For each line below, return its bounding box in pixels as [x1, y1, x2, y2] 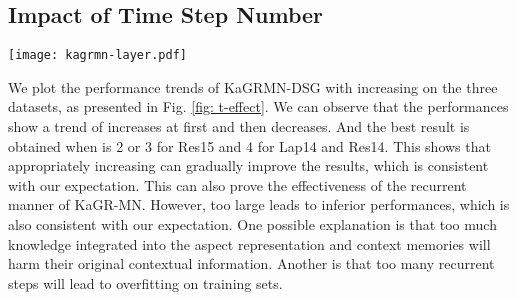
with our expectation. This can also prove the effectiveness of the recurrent [8, 174, 467, 195]
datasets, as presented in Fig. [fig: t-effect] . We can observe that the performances [8, 96, 509, 117]
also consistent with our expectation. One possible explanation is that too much [8, 214, 497, 235]
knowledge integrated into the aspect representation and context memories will [8, 233, 491, 254]
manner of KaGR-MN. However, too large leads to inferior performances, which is [8, 194, 510, 215]
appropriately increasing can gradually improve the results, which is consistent [8, 155, 489, 176]
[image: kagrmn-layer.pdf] [8, 48, 187, 63]
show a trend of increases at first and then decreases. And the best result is [8, 116, 470, 137]
